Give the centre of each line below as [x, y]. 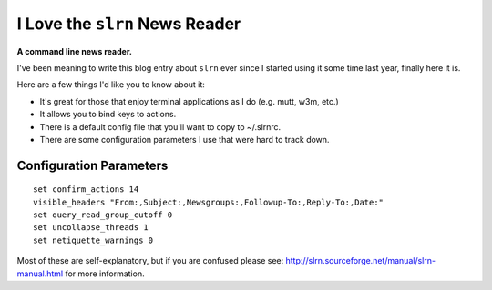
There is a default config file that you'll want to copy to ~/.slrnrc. [160, 126]
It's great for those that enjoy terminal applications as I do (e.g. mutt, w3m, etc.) [189, 101]
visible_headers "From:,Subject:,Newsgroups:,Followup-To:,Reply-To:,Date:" [209, 202]
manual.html [40, 274]
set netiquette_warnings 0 [93, 240]
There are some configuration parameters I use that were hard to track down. [184, 139]
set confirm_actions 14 [86, 190]
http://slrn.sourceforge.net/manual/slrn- [361, 261]
